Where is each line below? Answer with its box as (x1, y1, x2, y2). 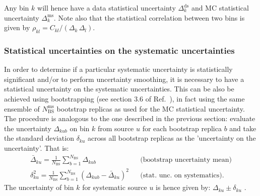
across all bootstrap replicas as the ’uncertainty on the (88, 133, 256, 143)
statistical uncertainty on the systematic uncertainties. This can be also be (4, 83, 234, 94)
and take (229, 123, 256, 133)
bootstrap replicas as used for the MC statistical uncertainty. (56, 103, 245, 114)
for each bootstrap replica (142, 123, 222, 133)
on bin (70, 123, 90, 133)
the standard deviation (4, 133, 74, 143)
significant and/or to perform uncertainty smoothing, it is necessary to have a (4, 73, 244, 84)
